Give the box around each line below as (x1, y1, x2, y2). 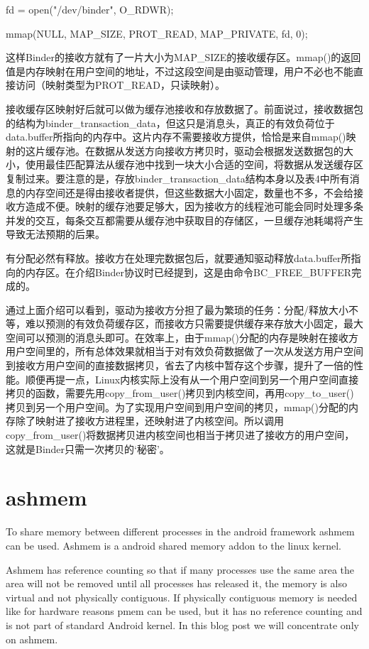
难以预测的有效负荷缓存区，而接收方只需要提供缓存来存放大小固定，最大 (25, 316, 363, 331)
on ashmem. (6, 631, 58, 646)
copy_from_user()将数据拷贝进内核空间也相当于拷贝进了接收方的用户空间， (6, 427, 355, 442)
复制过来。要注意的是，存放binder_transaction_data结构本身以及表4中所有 (6, 170, 350, 185)
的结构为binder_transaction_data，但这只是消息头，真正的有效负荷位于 (6, 115, 335, 130)
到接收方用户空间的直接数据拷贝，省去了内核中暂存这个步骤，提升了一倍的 (6, 358, 353, 373)
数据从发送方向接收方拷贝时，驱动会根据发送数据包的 (94, 143, 343, 158)
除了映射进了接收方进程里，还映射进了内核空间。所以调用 (15, 413, 284, 428)
